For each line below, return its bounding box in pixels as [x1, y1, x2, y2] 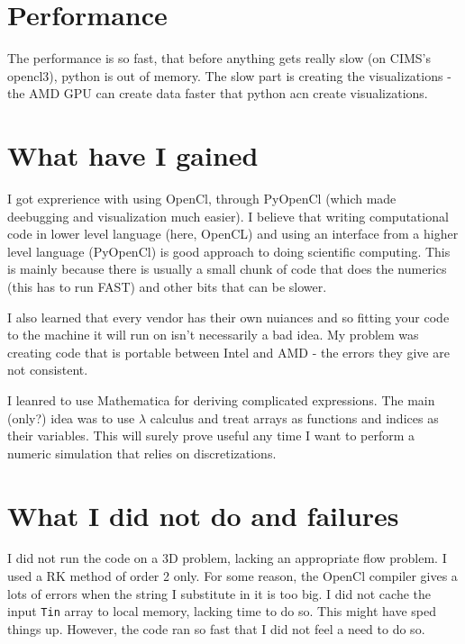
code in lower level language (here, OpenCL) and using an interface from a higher [7, 224, 459, 243]
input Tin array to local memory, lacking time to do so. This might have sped [7, 602, 437, 621]
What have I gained [7, 137, 259, 174]
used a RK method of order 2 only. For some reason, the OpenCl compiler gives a [7, 567, 458, 585]
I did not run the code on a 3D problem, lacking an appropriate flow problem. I [7, 549, 447, 567]
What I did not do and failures [7, 496, 399, 533]
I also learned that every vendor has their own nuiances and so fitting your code [7, 307, 450, 326]
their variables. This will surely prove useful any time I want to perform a [7, 426, 415, 445]
